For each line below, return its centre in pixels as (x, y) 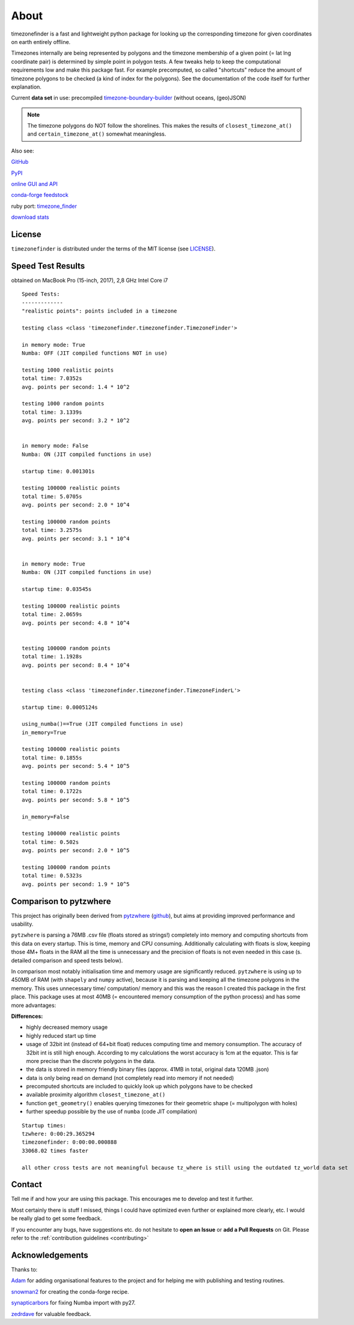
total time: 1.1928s (52, 657)
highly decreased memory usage (67, 1027)
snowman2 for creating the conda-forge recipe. (70, 1291)
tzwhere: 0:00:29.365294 (58, 1134)
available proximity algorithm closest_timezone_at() (96, 1095)
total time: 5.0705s (52, 496)
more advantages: (34, 1005)
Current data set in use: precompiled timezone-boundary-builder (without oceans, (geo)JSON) (129, 98)
